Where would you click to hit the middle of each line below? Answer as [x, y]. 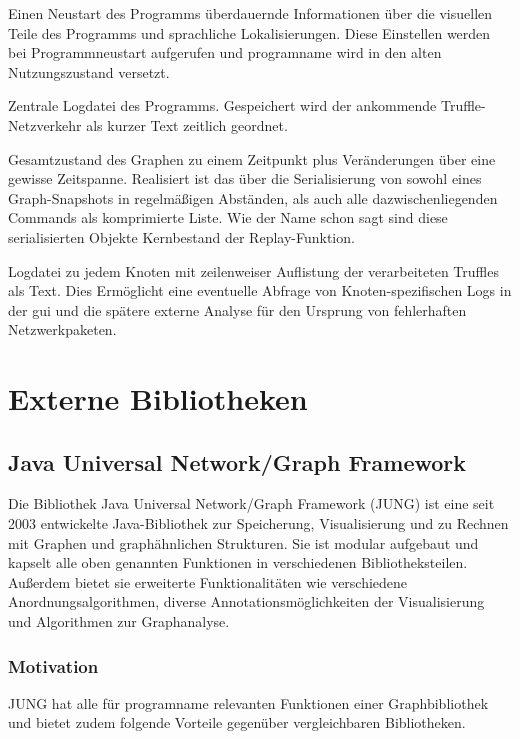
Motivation [53, 665]
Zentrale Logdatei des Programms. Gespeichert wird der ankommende [222, 105]
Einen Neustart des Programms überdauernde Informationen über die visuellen [250, 13]
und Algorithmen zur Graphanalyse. [119, 621]
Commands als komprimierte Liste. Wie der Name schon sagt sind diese [228, 217]
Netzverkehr [45, 124]
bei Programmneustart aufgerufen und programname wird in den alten [225, 52]
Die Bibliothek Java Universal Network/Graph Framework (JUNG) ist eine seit [251, 503]
